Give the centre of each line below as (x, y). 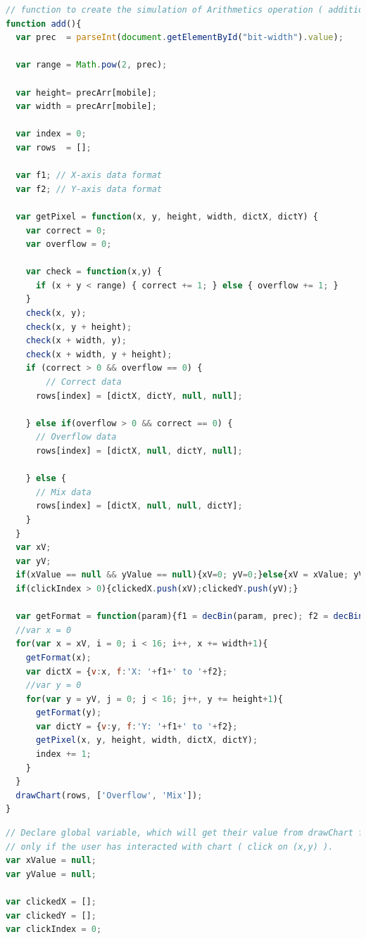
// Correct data (84, 382)
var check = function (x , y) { (94, 272)
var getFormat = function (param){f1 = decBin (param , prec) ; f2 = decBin (190, 617)
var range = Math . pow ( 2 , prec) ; (91, 65)
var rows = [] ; (53, 147)
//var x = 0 (44, 630)
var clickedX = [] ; (51, 902)
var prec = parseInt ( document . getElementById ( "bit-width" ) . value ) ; (179, 38)
